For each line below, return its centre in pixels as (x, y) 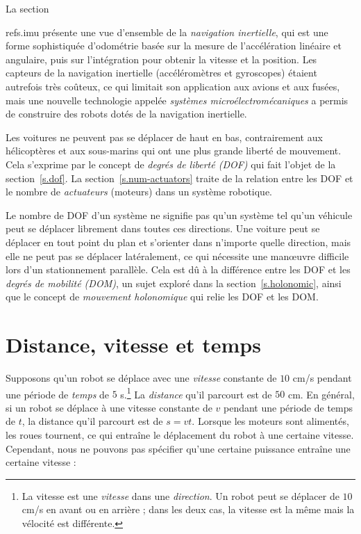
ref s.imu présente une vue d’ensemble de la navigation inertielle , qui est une (167, 32)
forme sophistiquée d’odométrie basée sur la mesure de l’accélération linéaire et (174, 46)
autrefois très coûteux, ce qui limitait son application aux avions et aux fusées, (173, 86)
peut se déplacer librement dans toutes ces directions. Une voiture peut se (163, 228)
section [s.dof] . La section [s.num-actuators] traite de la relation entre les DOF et (179, 178)
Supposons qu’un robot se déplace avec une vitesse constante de (141, 378)
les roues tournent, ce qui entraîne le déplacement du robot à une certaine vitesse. (180, 435)
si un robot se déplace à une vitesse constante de (109, 407)
